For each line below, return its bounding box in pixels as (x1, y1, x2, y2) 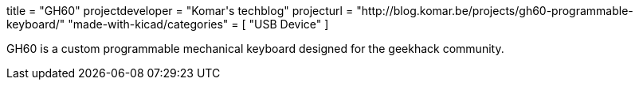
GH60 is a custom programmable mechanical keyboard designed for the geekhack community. (6, 42, 504, 55)
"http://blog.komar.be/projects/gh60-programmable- (356, 4, 633, 17)
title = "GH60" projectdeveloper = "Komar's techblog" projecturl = (6, 4, 354, 17)
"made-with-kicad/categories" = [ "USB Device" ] (68, 17, 329, 31)
